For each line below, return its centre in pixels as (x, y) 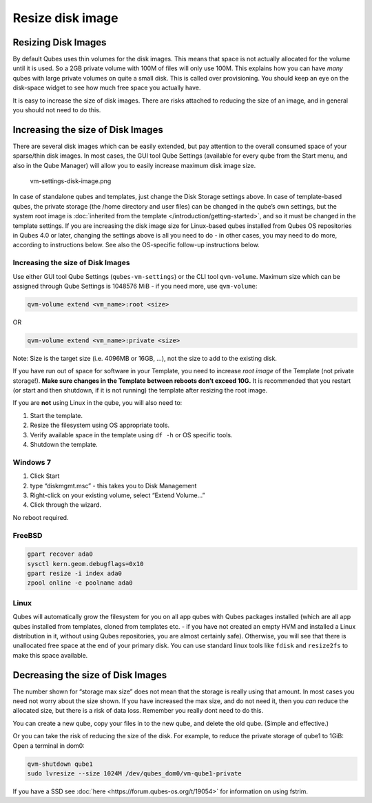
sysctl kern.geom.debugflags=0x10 (85, 564)
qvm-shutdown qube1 (60, 764)
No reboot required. (41, 517)
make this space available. (50, 655)
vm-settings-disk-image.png (71, 181)
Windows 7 (32, 462)
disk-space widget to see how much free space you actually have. (107, 88)
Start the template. (56, 415)
